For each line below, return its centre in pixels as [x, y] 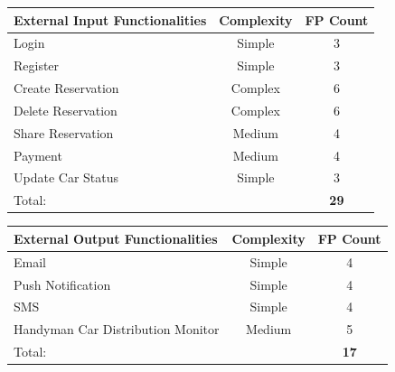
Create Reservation [66, 88]
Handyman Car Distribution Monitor [117, 329]
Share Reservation [64, 132]
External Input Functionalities [110, 19]
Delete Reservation [66, 110]
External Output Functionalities [116, 238]
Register [37, 65]
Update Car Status [66, 177]
